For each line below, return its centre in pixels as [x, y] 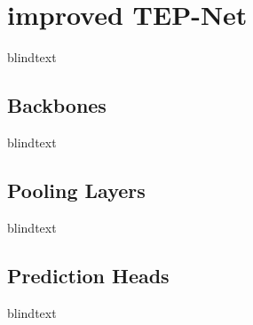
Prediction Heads [88, 275]
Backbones [57, 105]
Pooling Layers [76, 190]
